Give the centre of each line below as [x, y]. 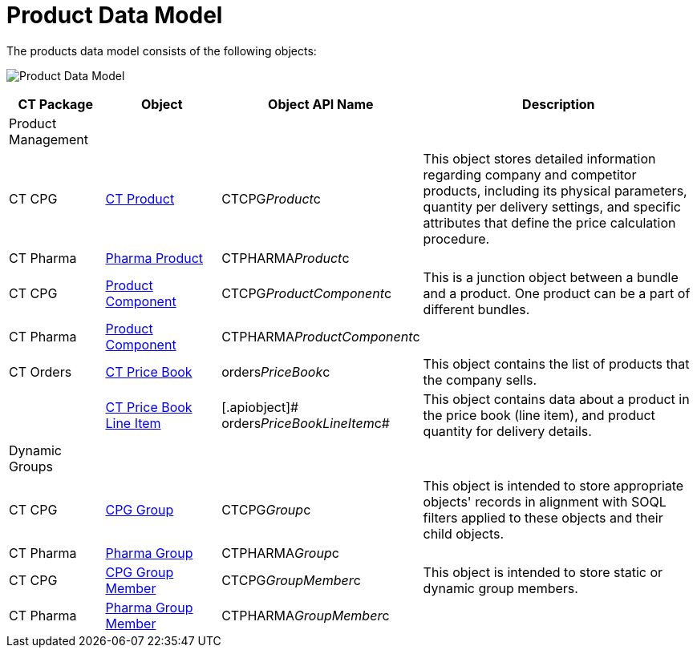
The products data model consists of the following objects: [162, 50]
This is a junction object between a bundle [551, 277]
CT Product [140, 198]
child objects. [464, 533]
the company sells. [480, 379]
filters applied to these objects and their [543, 517]
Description [559, 104]
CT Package [55, 104]
